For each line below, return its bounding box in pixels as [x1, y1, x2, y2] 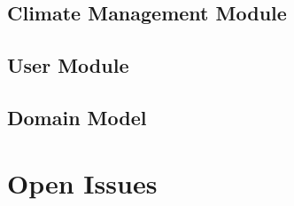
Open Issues [7, 164, 158, 201]
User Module [7, 51, 129, 79]
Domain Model [7, 103, 147, 131]
